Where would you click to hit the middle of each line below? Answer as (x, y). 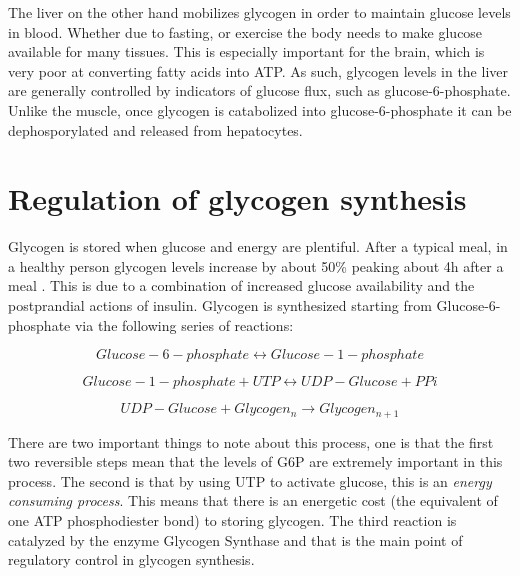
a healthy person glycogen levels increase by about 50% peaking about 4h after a (256, 265)
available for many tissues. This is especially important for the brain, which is (246, 51)
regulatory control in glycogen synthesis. (131, 559)
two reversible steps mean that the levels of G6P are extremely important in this (255, 461)
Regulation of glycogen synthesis (237, 198)
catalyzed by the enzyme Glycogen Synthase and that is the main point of (235, 539)
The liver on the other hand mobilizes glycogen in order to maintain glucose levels (259, 12)
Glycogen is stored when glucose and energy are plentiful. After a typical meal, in (258, 246)
